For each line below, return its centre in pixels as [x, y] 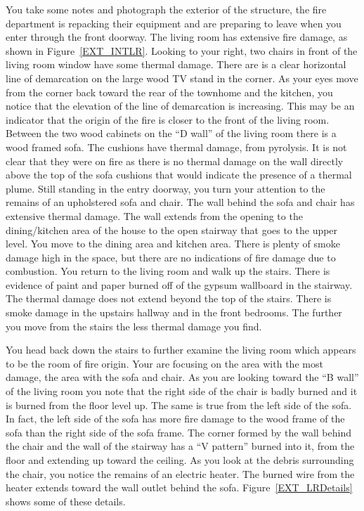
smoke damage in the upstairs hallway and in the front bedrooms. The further [174, 312]
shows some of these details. [66, 501]
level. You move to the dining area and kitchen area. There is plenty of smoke [173, 244]
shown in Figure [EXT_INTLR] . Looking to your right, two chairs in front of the [182, 50]
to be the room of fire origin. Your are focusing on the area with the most [164, 363]
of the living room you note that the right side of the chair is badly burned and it [182, 391]
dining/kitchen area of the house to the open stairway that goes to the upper [172, 229]
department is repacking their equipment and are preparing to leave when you [174, 23]
